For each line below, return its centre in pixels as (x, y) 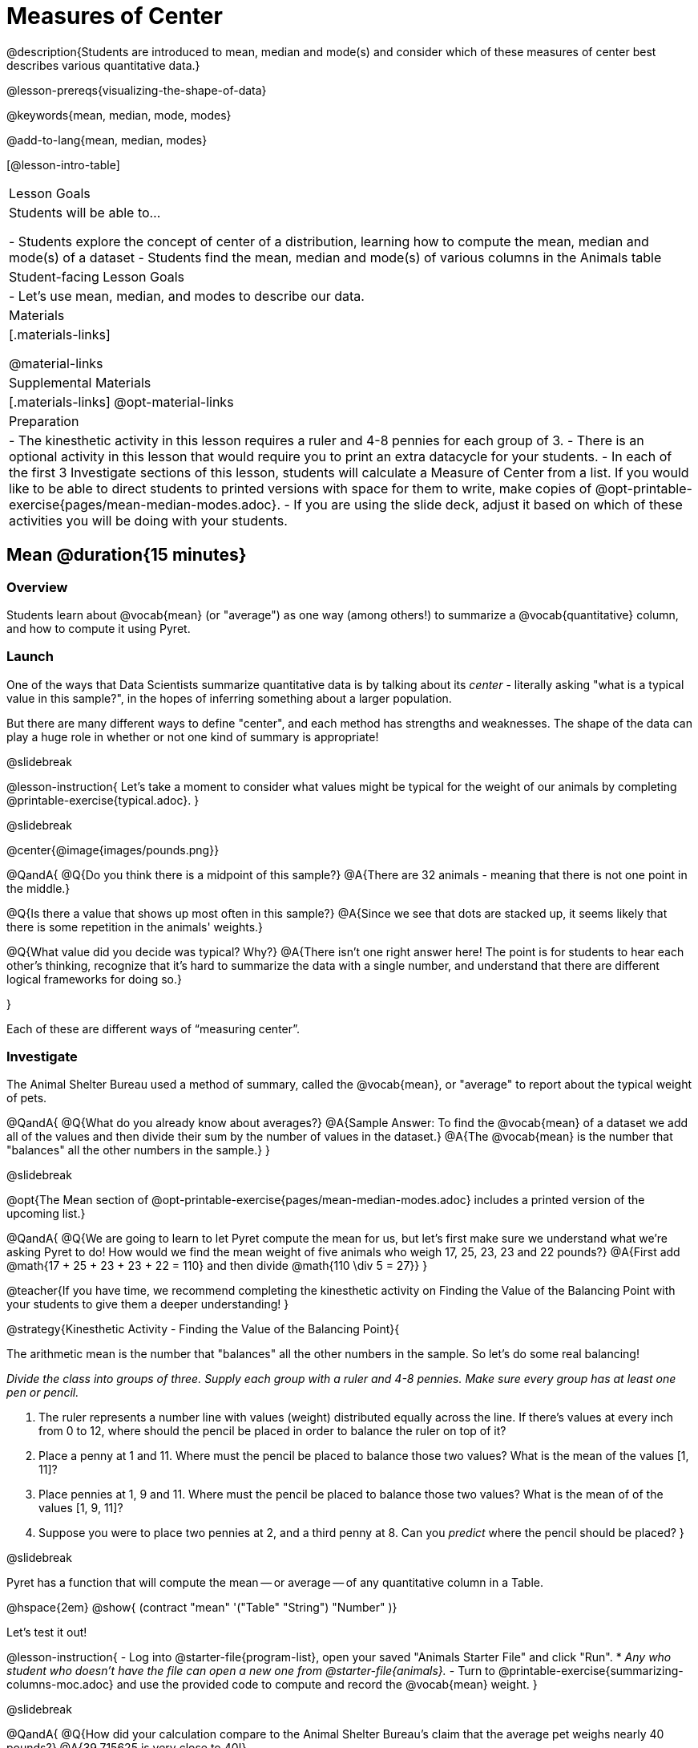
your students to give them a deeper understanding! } (148, 1304)
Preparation (44, 421)
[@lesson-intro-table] (63, 164)
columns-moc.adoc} (60, 1685)
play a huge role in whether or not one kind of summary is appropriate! (193, 736)
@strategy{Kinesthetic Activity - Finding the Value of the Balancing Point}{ (203, 1329)
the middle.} (38, 888)
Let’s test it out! (47, 1632)
